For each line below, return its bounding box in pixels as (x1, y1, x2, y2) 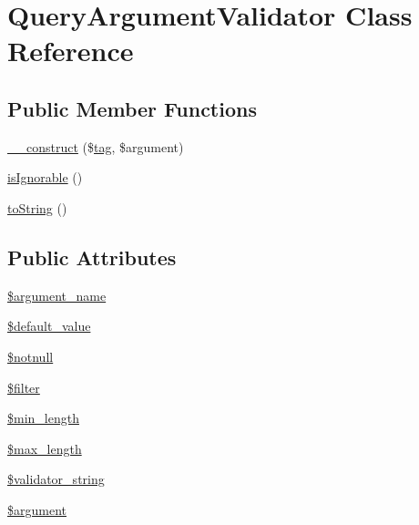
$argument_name (7, 285, 107, 304)
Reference (7, 32, 134, 69)
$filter (7, 377, 40, 396)
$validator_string (7, 469, 105, 489)
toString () (7, 198, 67, 217)
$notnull (7, 346, 54, 365)
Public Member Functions (7, 94, 257, 122)
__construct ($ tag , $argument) (7, 137, 184, 156)
